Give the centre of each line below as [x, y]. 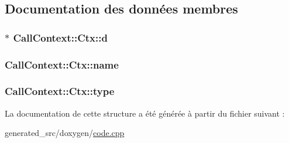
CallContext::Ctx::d [60, 37]
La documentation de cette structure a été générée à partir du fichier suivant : [145, 113]
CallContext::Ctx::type [60, 91]
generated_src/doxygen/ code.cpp [65, 133]
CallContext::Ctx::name [62, 64]
